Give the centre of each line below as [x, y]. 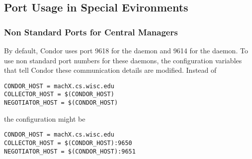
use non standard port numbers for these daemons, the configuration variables [123, 60]
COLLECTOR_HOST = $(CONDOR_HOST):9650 [68, 143]
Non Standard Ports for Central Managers [91, 32]
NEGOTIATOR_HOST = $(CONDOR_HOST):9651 [70, 151]
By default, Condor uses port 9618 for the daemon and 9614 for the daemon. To [126, 50]
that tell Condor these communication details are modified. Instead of [110, 70]
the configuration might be [45, 118]
